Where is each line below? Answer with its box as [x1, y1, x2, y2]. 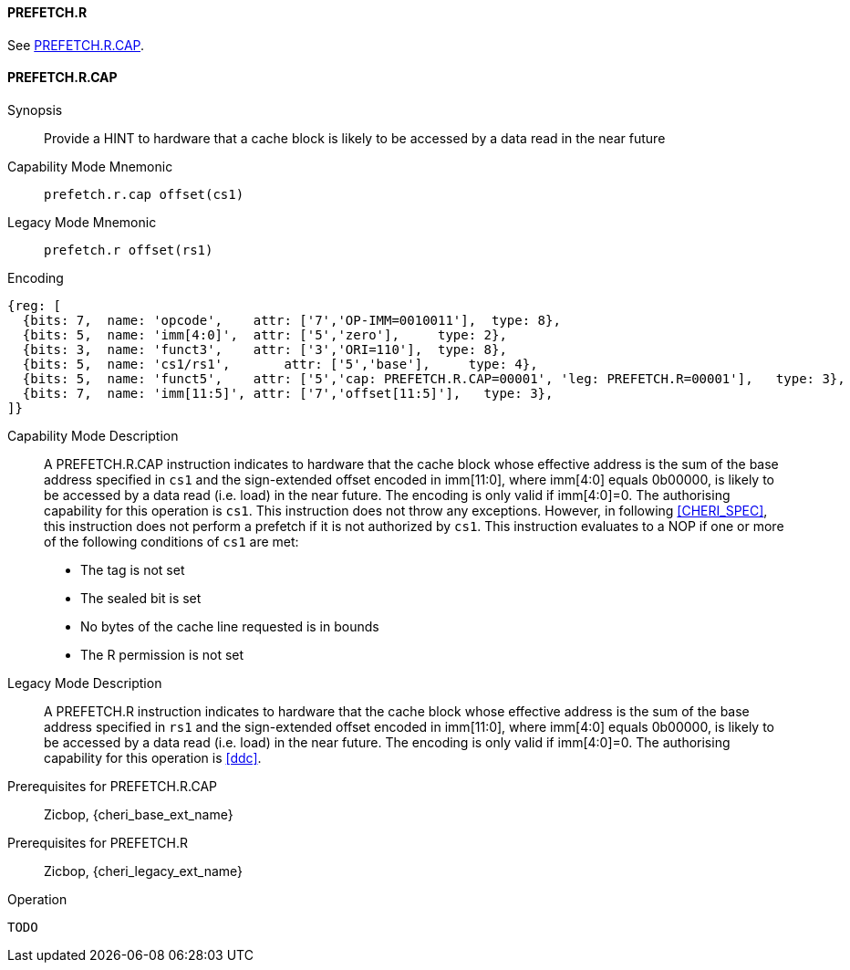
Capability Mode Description [7, 427, 179, 443]
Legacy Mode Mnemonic [7, 214, 157, 230]
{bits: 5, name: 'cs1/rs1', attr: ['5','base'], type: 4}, [22, 356, 538, 371]
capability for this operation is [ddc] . [44, 749, 262, 766]
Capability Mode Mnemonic [7, 158, 173, 174]
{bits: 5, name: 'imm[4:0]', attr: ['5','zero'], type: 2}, [22, 327, 507, 342]
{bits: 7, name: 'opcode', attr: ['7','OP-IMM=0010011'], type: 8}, [22, 312, 561, 328]
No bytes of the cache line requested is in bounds [80, 618, 379, 634]
